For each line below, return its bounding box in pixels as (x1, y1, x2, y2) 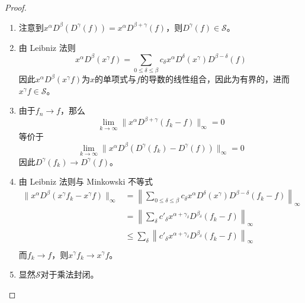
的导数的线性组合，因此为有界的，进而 (140, 73, 290, 85)
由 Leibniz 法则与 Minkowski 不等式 (18, 175, 153, 188)
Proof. (5, 1, 27, 13)
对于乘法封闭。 (40, 268, 99, 281)
